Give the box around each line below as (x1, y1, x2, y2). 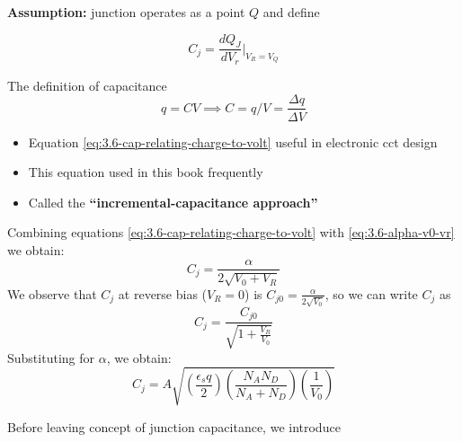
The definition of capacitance (7, 75, 167, 94)
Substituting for (7, 348, 94, 367)
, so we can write (324, 284, 418, 303)
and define (262, 3, 320, 21)
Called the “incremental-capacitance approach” (28, 192, 318, 211)
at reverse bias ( (118, 284, 208, 303)
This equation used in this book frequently (28, 163, 263, 181)
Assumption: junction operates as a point (7, 3, 245, 21)
